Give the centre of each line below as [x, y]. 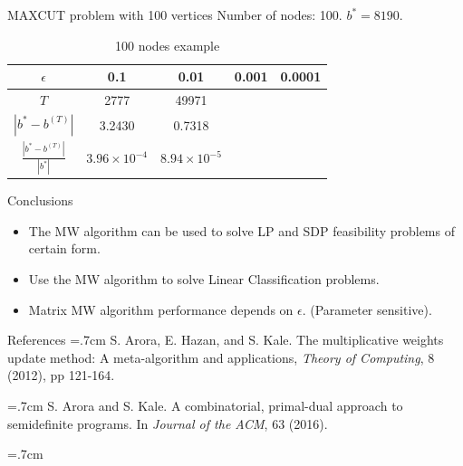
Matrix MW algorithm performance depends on [161, 309]
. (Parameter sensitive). [367, 309]
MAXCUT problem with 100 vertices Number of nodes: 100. [175, 14]
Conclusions [40, 200]
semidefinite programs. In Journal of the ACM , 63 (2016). [168, 423]
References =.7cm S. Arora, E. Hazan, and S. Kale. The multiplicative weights [226, 340]
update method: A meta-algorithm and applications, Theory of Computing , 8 [221, 357]
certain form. [64, 248]
